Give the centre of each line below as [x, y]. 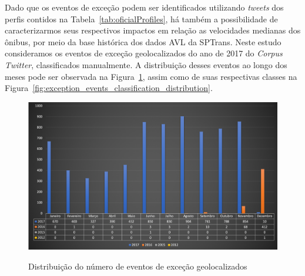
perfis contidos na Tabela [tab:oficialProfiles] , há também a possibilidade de [141, 18]
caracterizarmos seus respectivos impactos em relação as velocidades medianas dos [153, 30]
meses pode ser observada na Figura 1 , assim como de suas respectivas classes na [151, 76]
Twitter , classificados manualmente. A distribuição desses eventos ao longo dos [146, 64]
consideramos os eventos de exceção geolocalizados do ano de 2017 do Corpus [144, 53]
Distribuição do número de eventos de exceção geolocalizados [138, 266]
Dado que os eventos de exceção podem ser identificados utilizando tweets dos [144, 7]
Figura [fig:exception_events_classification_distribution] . [109, 88]
